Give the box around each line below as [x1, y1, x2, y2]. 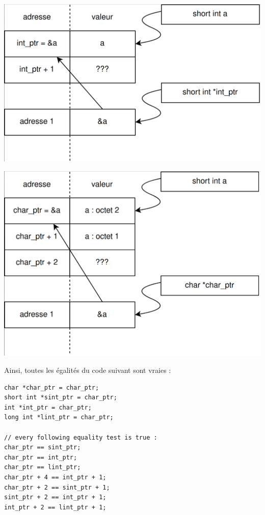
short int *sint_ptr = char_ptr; [4, 394, 117, 401]
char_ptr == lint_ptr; [4, 464, 81, 471]
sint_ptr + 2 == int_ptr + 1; [4, 494, 107, 501]
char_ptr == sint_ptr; [4, 444, 81, 451]
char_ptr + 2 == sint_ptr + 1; [4, 483, 110, 491]
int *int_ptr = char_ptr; [4, 403, 92, 411]
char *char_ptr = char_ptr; [4, 384, 99, 391]
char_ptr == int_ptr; [4, 453, 77, 461]
